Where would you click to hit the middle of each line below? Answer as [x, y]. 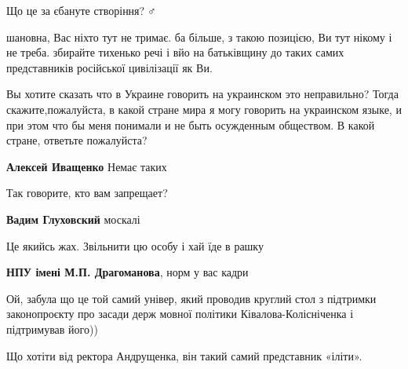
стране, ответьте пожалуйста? [77, 140]
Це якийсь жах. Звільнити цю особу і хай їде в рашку [135, 245]
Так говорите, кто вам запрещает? [87, 193]
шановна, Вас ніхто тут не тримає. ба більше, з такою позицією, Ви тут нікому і [199, 37]
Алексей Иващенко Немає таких [87, 166]
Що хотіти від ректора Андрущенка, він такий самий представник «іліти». [184, 355]
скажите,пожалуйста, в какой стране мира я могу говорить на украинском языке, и [204, 109]
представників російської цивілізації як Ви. [109, 67]
